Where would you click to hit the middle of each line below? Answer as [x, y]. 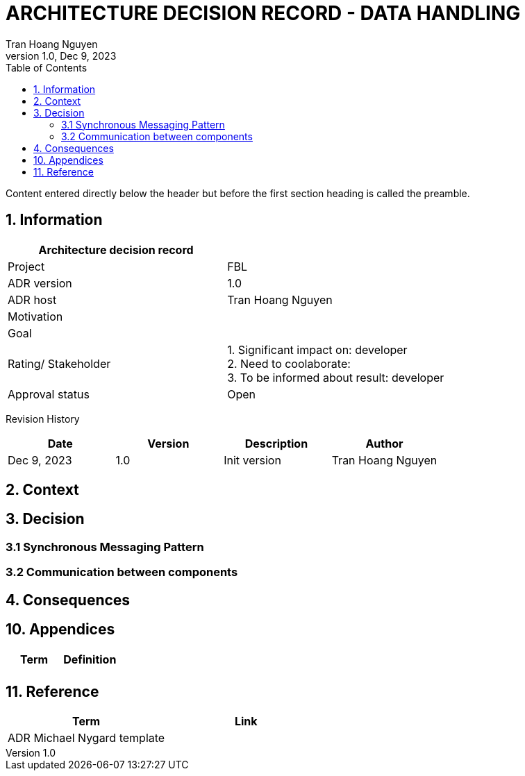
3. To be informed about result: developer [336, 377]
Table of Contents [47, 67]
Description [276, 443]
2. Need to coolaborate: [289, 363]
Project [26, 266]
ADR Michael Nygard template [86, 738]
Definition [90, 659]
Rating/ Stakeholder [59, 363]
